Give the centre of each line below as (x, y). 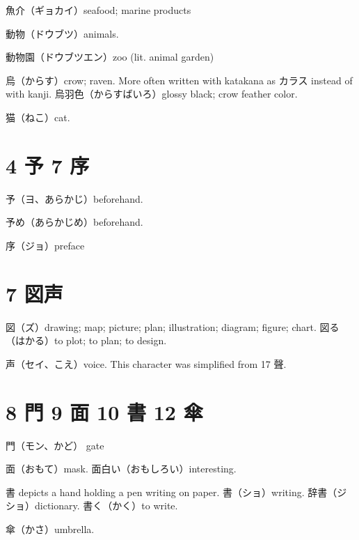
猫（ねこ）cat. (38, 117)
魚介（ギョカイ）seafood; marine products (98, 10)
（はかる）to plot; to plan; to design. (86, 340)
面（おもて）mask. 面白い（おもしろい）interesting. (121, 469)
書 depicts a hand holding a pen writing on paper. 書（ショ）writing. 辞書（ (171, 492)
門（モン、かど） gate (55, 445)
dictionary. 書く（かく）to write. (106, 506)
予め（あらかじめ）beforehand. (74, 222)
